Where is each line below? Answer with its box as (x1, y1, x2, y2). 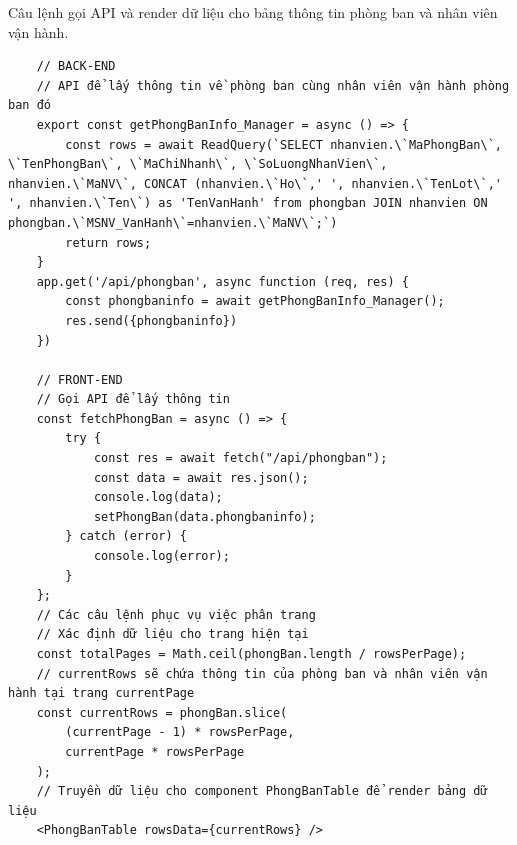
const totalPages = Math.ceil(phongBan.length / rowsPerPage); (36, 647, 467, 661)
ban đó (8, 98, 51, 113)
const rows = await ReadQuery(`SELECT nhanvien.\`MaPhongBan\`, (65, 137, 502, 152)
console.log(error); (93, 549, 230, 564)
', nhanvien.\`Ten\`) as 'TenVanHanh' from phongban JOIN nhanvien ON (8, 196, 488, 211)
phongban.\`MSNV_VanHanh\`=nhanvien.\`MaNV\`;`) (8, 215, 338, 230)
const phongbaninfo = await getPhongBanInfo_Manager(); (65, 294, 445, 309)
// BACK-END (36, 59, 116, 74)
